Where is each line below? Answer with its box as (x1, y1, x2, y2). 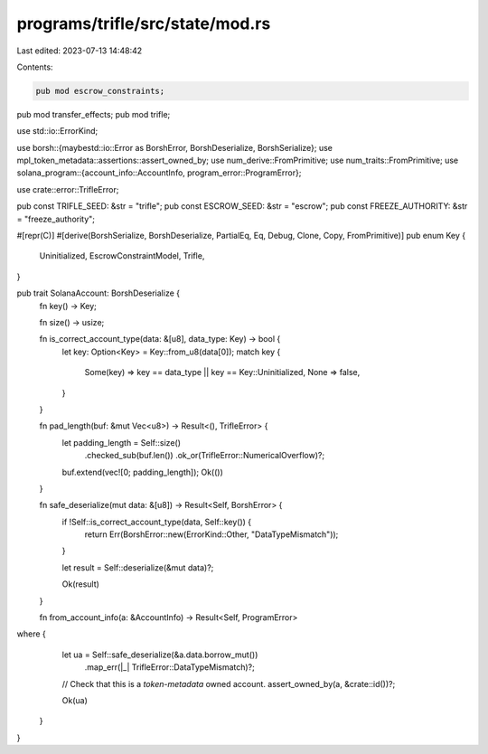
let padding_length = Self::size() (61, 437, 181, 448)
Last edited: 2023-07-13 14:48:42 (16, 45, 143, 56)
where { (16, 628, 47, 639)
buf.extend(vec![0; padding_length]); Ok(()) (61, 467, 223, 477)
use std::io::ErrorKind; (16, 126, 99, 137)
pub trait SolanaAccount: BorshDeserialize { (16, 287, 181, 298)
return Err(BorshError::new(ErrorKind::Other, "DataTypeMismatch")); (84, 529, 339, 540)
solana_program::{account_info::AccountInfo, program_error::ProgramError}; (16, 167, 302, 178)
